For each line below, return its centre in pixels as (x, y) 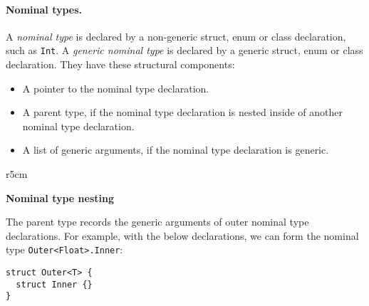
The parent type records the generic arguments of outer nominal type (157, 222)
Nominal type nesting (60, 197)
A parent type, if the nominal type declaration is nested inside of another (182, 112)
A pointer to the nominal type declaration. (116, 88)
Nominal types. (44, 9)
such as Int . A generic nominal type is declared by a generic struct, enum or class (184, 50)
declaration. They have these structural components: (120, 64)
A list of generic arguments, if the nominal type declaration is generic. (176, 150)
